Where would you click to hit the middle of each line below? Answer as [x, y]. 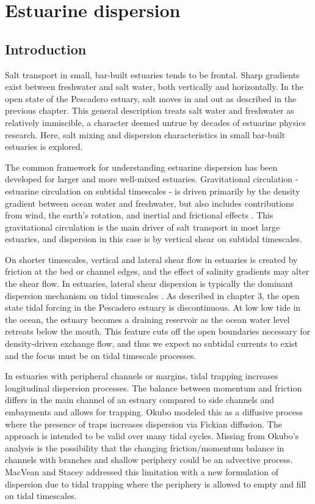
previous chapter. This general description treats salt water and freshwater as [150, 110]
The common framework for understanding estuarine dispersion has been [141, 167]
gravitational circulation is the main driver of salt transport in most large [143, 227]
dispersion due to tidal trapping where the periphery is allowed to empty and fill [156, 484]
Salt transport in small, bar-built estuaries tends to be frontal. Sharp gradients [152, 74]
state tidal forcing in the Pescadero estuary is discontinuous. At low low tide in [153, 307]
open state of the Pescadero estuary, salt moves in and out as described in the [151, 98]
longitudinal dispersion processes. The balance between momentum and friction [154, 387]
